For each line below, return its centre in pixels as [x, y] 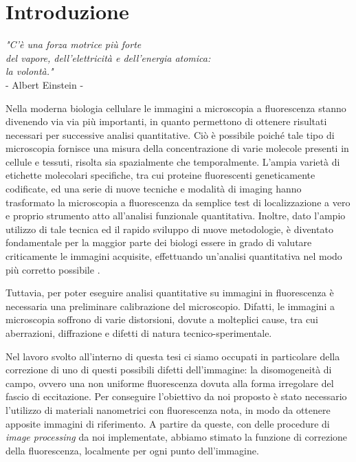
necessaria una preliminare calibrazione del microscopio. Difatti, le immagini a [170, 306]
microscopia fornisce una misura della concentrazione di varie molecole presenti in [177, 148]
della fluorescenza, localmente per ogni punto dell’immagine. [132, 450]
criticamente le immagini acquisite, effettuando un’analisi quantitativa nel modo [174, 256]
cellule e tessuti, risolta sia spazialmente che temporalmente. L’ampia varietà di [173, 161]
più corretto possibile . [53, 269]
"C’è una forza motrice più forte [74, 44]
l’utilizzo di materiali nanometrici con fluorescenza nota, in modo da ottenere [168, 409]
